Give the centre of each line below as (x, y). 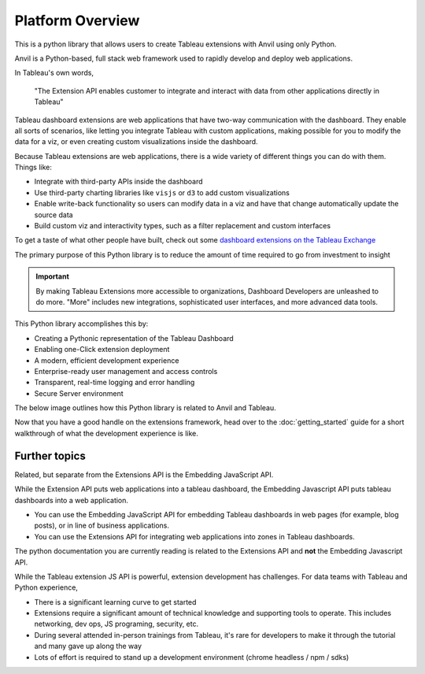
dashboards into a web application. (72, 500)
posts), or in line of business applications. (102, 526)
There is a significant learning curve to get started (115, 602)
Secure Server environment (79, 393)
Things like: (33, 167)
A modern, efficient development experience (107, 360)
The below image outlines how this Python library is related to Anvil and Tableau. (146, 408)
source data (54, 215)
